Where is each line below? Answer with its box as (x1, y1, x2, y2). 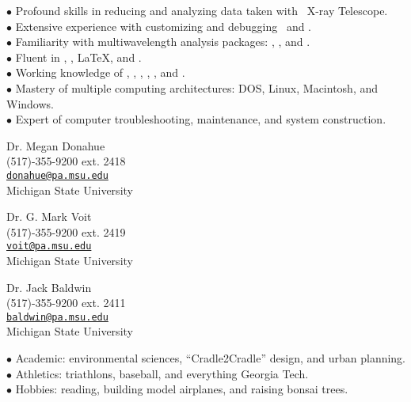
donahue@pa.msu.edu (6, 169, 108, 181)
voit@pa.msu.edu (6, 241, 92, 252)
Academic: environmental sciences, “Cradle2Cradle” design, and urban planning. (15, 350, 406, 366)
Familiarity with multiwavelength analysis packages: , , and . (15, 33, 310, 50)
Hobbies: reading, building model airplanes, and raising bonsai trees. (15, 381, 348, 397)
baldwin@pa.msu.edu (6, 311, 108, 323)
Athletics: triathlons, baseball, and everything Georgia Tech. (15, 365, 309, 381)
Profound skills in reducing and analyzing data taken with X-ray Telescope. (15, 2, 388, 18)
